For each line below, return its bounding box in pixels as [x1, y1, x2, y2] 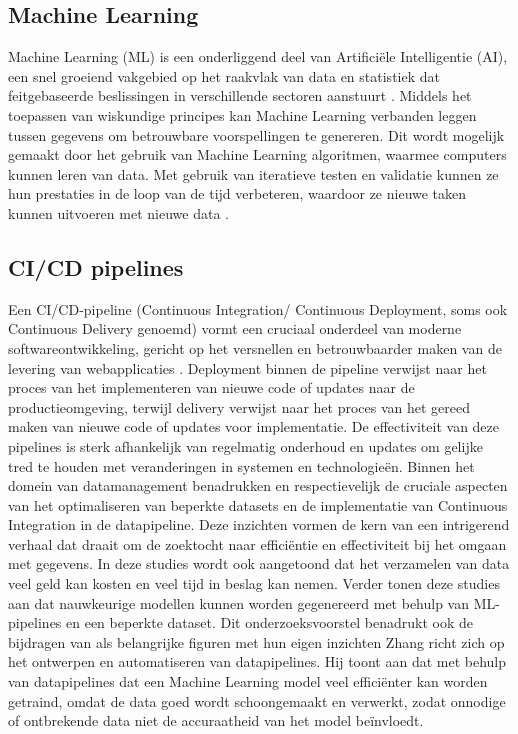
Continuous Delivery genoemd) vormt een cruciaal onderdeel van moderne [8, 318, 462, 339]
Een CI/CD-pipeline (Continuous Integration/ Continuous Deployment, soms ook [8, 298, 508, 319]
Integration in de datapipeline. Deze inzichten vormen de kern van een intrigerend [8, 514, 510, 535]
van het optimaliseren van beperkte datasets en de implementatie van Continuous [8, 494, 508, 515]
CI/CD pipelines [8, 251, 184, 282]
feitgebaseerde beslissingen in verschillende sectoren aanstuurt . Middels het [8, 85, 472, 106]
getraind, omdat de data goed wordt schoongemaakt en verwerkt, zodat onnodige [8, 690, 506, 711]
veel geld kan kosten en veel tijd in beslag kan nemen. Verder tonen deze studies [8, 573, 500, 594]
